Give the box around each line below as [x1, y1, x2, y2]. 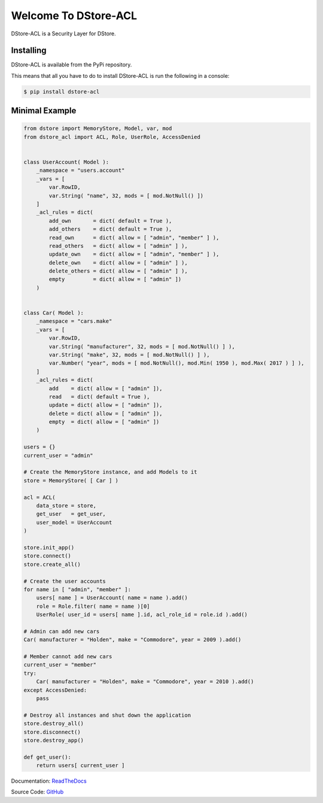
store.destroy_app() [23, 737, 84, 744]
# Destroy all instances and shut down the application [23, 711, 191, 719]
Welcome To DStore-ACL [11, 9, 138, 22]
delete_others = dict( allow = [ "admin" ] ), [48, 268, 188, 275]
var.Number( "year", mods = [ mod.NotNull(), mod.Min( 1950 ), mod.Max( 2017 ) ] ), [48, 360, 304, 366]
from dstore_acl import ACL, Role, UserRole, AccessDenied [23, 134, 200, 140]
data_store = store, [36, 502, 97, 509]
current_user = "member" [23, 662, 97, 668]
